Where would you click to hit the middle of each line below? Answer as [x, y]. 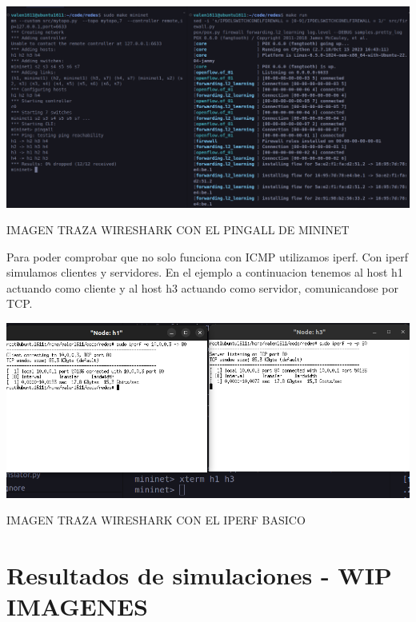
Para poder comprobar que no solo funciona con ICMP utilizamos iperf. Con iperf [208, 256]
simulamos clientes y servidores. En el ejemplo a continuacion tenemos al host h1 [205, 272]
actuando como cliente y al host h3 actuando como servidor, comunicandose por [202, 287]
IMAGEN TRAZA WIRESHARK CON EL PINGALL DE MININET [178, 230]
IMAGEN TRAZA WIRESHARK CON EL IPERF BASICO [156, 520]
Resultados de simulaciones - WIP [199, 574]
